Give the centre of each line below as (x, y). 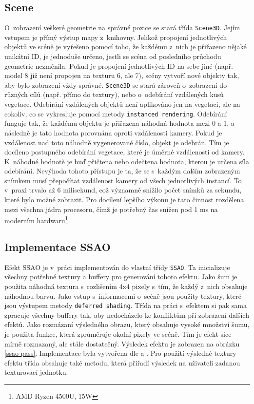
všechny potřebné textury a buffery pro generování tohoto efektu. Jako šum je (121, 277)
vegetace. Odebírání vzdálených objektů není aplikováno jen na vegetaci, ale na (122, 104)
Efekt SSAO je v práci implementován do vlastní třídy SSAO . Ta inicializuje (117, 267)
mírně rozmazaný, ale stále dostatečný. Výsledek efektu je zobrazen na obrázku (122, 343)
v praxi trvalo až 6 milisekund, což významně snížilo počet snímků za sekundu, (123, 190)
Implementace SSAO (58, 246)
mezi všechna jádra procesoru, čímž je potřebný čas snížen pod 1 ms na (111, 209)
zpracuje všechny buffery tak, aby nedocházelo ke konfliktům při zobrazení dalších (127, 315)
